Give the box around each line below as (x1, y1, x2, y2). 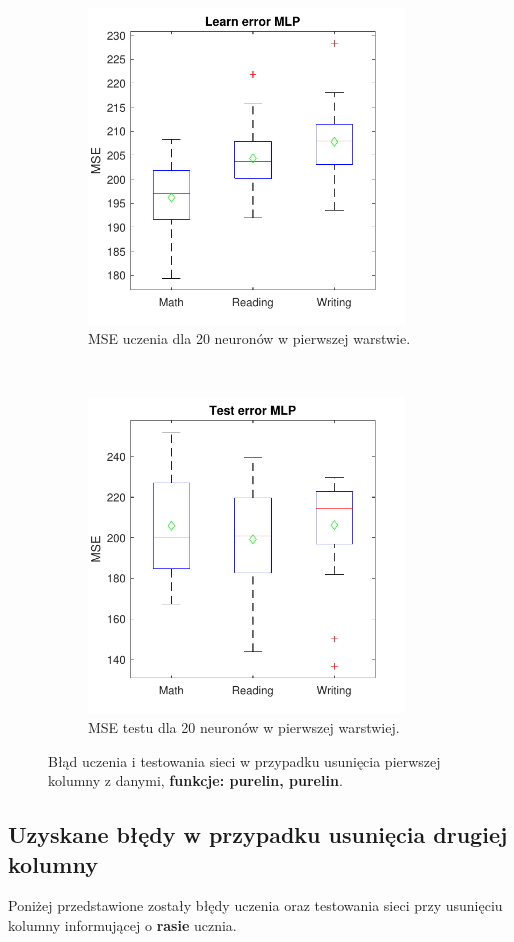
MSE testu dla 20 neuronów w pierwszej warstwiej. (88, 716, 400, 737)
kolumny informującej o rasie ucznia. (8, 914, 237, 935)
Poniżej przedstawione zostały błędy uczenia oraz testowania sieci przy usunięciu (8, 895, 503, 916)
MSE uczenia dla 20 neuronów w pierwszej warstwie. (88, 328, 411, 349)
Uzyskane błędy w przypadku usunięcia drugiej (8, 819, 508, 850)
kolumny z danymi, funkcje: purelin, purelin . (48, 770, 343, 791)
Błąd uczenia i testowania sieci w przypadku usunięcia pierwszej (48, 750, 441, 771)
